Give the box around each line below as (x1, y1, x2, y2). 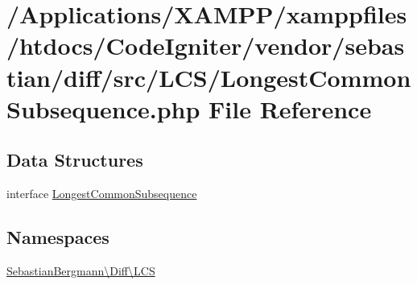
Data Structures (6, 147, 143, 172)
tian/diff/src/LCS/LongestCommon (6, 60, 411, 93)
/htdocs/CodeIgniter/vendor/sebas (6, 29, 405, 62)
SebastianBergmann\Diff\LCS (6, 262, 155, 279)
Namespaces (6, 225, 109, 250)
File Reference (208, 92, 372, 125)
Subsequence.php (6, 92, 200, 125)
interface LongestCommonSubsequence (6, 185, 197, 202)
